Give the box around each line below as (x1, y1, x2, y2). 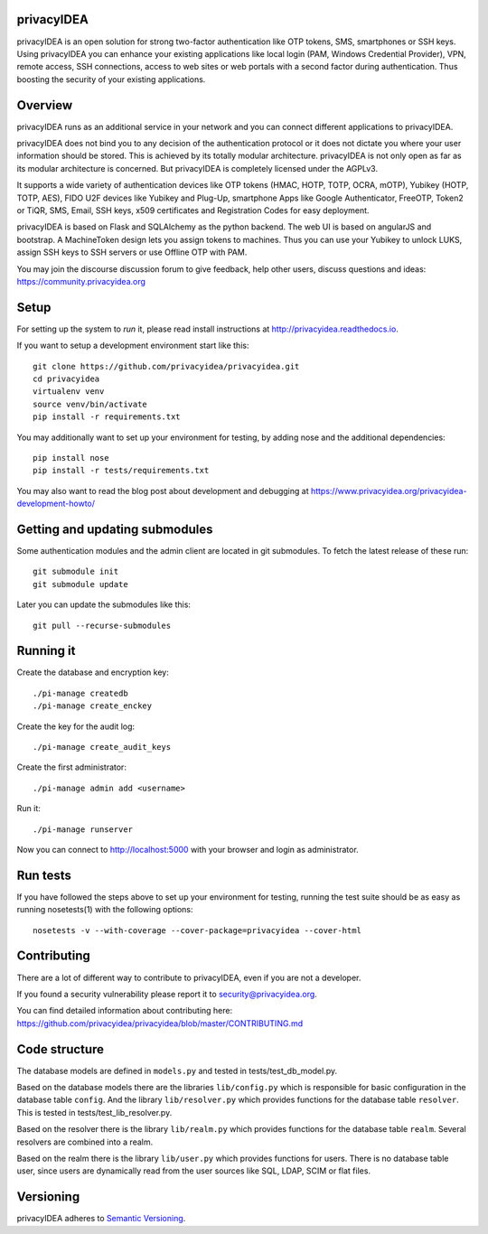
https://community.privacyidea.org (16, 276, 146, 286)
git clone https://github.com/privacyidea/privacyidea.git (33, 361, 300, 371)
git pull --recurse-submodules (33, 620, 172, 631)
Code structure (16, 1042, 104, 1057)
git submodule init (33, 566, 119, 577)
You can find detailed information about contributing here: (16, 1005, 233, 1016)
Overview (16, 98, 73, 113)
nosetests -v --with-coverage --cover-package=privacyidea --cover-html (33, 925, 361, 935)
